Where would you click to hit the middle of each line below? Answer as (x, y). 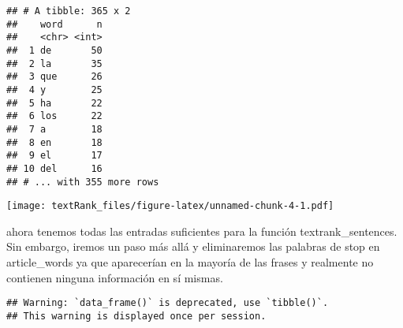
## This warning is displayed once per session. (136, 316)
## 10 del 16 (54, 168)
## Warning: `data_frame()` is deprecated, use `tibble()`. (168, 303)
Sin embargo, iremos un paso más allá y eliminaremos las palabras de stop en (193, 246)
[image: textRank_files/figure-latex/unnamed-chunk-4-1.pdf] (170, 206)
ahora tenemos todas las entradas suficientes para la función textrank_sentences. (202, 231)
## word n (54, 24)
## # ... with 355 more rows (83, 182)
